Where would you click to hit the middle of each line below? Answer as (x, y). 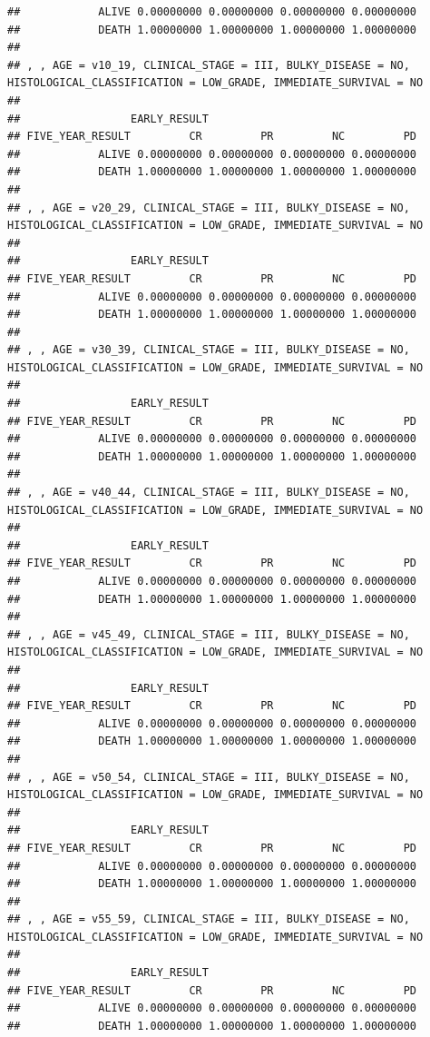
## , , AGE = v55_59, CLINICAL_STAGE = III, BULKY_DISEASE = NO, (209, 919)
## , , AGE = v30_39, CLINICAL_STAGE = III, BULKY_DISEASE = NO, (209, 350)
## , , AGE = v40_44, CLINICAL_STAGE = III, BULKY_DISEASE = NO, (209, 493)
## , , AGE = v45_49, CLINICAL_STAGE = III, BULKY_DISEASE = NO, (209, 634)
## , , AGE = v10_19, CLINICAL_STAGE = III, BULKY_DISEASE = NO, (209, 65)
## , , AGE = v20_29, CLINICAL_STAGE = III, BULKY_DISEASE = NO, (209, 207)
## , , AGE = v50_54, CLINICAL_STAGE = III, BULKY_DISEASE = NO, (209, 777)
